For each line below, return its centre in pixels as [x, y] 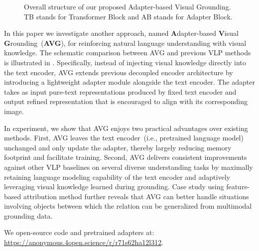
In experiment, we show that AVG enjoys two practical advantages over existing [126, 128]
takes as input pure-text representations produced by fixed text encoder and [120, 91]
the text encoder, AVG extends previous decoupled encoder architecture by [119, 72]
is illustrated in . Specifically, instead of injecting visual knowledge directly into [125, 62]
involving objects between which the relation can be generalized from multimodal [128, 206]
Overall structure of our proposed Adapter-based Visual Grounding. [128, 6]
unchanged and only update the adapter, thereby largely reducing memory [118, 147]
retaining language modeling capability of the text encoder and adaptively [117, 177]
